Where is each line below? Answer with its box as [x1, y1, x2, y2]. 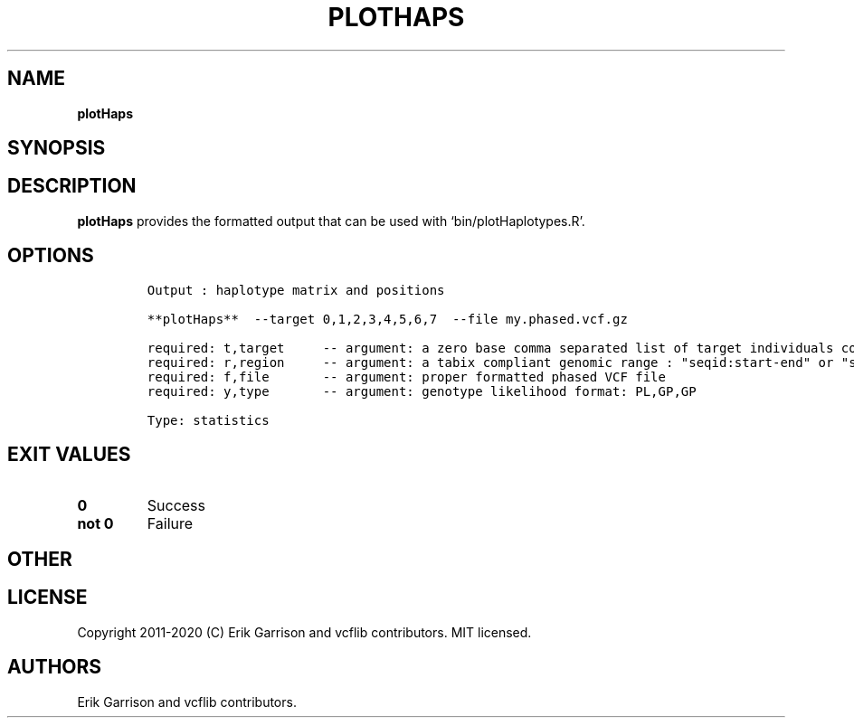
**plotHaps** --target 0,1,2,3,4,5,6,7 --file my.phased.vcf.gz [147, 311, 628, 326]
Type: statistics [147, 412, 270, 428]
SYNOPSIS [7, 137, 106, 160]
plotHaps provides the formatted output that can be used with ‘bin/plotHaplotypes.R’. [77, 212, 585, 229]
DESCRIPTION [7, 174, 137, 198]
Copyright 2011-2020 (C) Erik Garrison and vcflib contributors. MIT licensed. [77, 624, 532, 640]
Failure [147, 513, 194, 532]
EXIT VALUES [7, 443, 131, 466]
